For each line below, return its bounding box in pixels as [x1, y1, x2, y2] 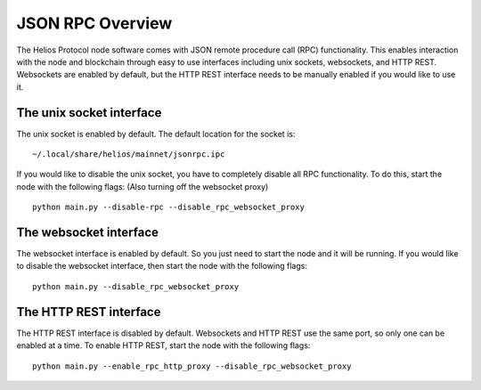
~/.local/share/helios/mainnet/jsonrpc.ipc [32, 150, 225, 159]
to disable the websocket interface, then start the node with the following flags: [16, 261, 307, 272]
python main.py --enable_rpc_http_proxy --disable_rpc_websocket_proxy [32, 361, 352, 371]
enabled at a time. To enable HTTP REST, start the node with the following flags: [16, 340, 311, 351]
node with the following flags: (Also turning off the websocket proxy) [16, 181, 269, 191]
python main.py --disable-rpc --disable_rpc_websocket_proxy [32, 202, 305, 213]
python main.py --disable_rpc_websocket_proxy [32, 281, 240, 291]
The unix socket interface [16, 105, 162, 120]
